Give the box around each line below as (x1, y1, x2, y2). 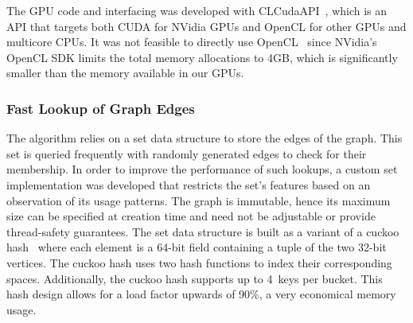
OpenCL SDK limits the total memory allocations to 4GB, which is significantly (6, 49, 398, 65)
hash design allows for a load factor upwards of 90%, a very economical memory (6, 286, 396, 302)
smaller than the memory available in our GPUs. (6, 64, 244, 81)
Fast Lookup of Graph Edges (6, 98, 195, 118)
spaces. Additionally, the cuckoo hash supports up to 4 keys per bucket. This (6, 270, 383, 286)
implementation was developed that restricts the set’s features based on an (6, 176, 371, 193)
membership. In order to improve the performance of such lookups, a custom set (6, 161, 398, 177)
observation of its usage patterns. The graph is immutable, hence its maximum (6, 192, 391, 208)
